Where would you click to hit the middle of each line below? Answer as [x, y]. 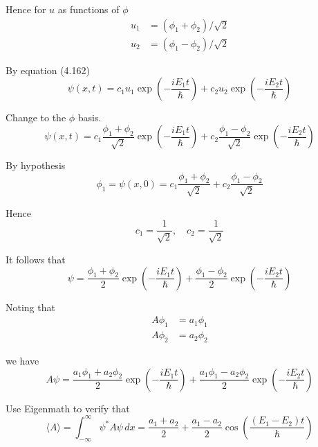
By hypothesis [36, 165]
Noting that [30, 307]
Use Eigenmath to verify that [68, 408]
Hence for [26, 9]
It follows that [36, 259]
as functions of [88, 9]
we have [22, 361]
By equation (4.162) [48, 70]
